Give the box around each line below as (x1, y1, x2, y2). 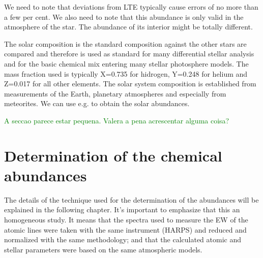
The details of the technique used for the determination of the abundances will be (4, 194, 259, 205)
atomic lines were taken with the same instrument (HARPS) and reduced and (4, 224, 247, 235)
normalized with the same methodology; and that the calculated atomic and (4, 234, 242, 245)
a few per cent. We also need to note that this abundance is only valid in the (4, 11, 244, 22)
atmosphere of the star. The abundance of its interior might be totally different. (4, 21, 253, 32)
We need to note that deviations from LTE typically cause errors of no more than (4, 2, 258, 12)
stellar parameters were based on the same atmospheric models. (4, 244, 202, 254)
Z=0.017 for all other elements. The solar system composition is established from (4, 78, 256, 89)
